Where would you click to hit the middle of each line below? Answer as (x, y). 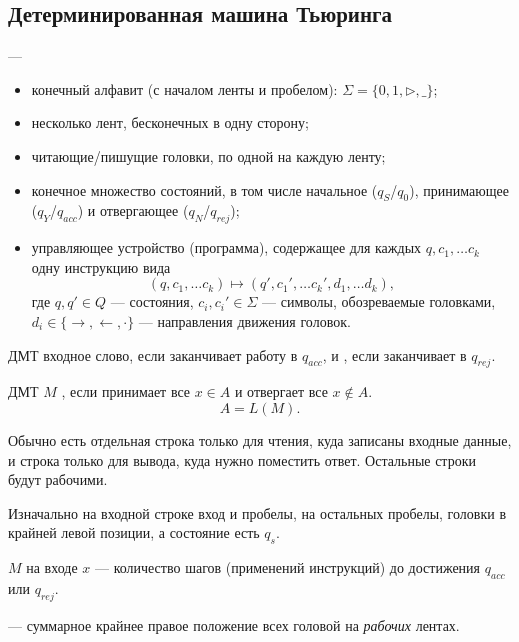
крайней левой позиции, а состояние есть (134, 532)
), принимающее (459, 189)
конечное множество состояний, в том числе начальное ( (204, 189)
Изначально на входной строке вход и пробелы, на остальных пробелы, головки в (257, 512)
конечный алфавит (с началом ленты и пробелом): (184, 88)
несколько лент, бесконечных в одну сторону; (170, 122)
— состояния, (152, 301)
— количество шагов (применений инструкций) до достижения (287, 567)
